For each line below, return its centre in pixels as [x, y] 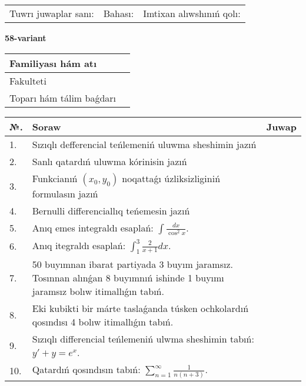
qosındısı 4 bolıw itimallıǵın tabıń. [103, 321]
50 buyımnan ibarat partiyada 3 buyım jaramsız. [132, 264]
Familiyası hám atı [53, 63]
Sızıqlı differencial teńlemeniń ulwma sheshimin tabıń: [143, 338]
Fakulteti [28, 80]
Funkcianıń [55, 178]
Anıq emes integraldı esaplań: [93, 227]
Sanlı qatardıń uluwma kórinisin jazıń [109, 161]
